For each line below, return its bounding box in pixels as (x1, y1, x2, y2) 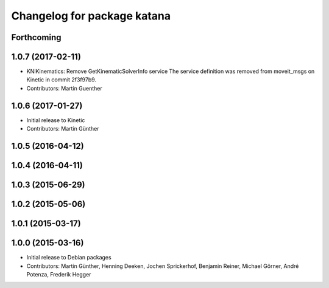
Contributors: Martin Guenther (26, 84, 103, 92)
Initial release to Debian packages (26, 254, 112, 261)
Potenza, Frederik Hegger (26, 270, 91, 278)
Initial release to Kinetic (26, 116, 85, 124)
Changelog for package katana (11, 9, 171, 22)
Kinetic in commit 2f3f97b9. (26, 76, 97, 83)
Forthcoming (11, 32, 62, 43)
